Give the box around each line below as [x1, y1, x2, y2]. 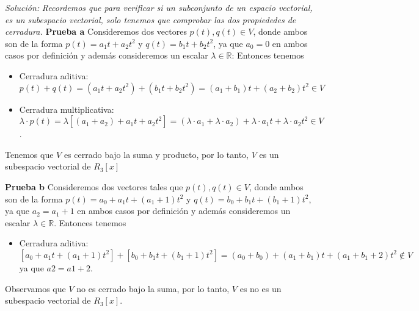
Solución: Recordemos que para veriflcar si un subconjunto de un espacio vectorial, [5, 1, 313, 13]
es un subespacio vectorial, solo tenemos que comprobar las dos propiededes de [5, 13, 296, 26]
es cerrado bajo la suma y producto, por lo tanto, [64, 148, 249, 160]
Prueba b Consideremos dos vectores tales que [5, 180, 183, 193]
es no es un [239, 282, 282, 295]
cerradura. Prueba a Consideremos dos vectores [5, 25, 187, 38]
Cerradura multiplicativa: [19, 102, 114, 115]
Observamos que [5, 282, 66, 295]
